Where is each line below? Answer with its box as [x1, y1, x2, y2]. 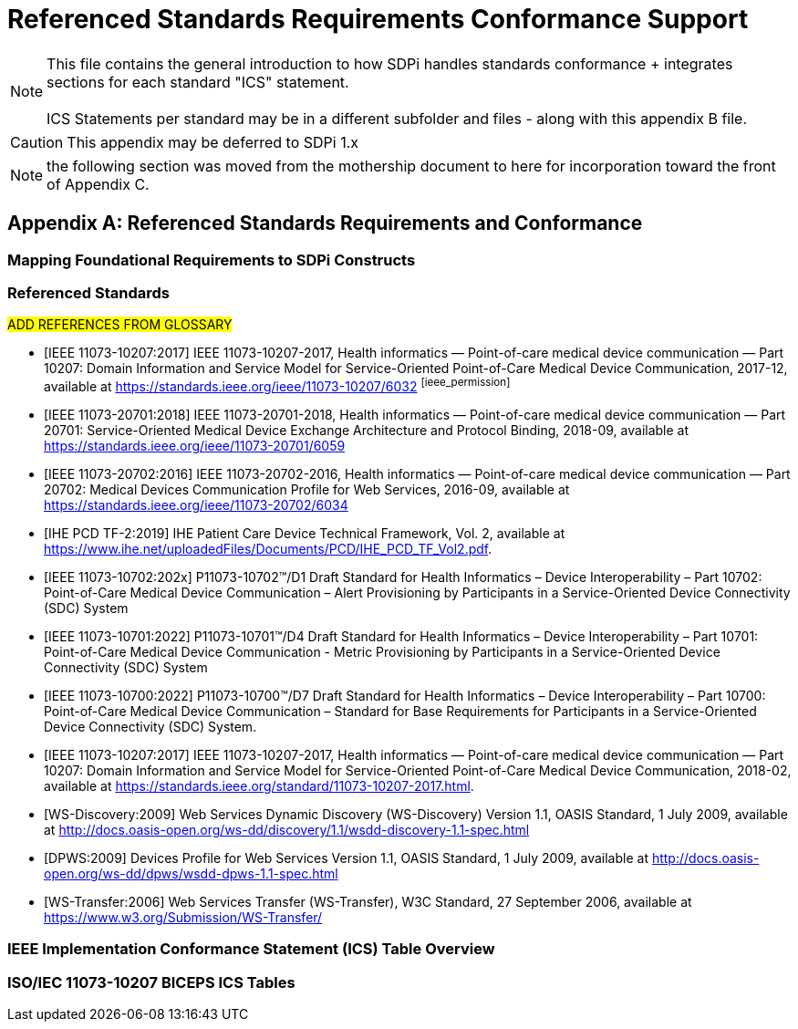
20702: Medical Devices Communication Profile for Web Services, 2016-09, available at [44, 482, 570, 497]
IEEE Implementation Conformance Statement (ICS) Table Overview [7, 940, 495, 959]
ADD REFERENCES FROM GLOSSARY [7, 317, 233, 333]
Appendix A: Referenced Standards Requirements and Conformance [7, 212, 643, 235]
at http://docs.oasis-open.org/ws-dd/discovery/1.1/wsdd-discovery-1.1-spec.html [44, 822, 530, 837]
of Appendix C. [47, 174, 150, 193]
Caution [10, 132, 64, 151]
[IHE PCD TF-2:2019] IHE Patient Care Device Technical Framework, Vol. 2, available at [44, 525, 565, 541]
